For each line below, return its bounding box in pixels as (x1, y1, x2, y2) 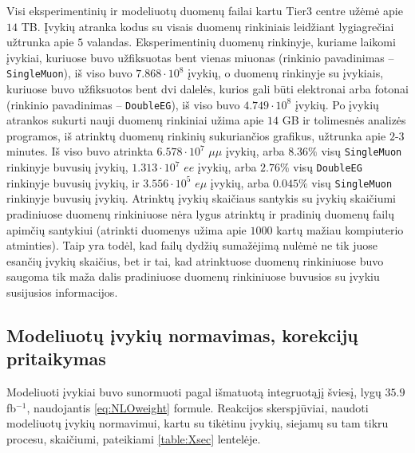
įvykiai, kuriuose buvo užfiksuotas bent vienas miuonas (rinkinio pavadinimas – (6, 49, 394, 65)
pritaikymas (6, 346, 106, 371)
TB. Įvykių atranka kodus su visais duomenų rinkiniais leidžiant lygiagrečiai (21, 18, 394, 34)
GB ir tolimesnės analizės (282, 112, 406, 128)
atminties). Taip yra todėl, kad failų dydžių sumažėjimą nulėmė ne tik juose (6, 237, 378, 254)
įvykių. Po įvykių (294, 96, 379, 112)
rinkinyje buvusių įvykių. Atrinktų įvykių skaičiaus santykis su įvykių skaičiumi (6, 190, 396, 207)
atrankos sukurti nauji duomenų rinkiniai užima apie (6, 112, 264, 128)
